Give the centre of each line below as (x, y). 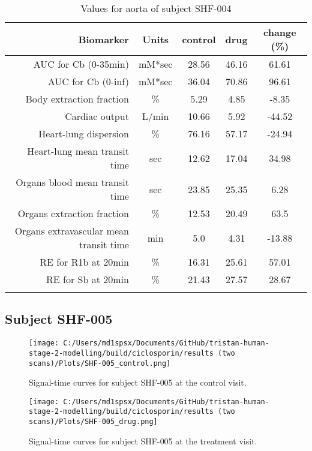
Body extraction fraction (77, 99)
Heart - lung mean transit (78, 151)
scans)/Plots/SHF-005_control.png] (100, 363)
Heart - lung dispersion (84, 133)
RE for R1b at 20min (84, 262)
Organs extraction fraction (73, 213)
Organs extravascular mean (72, 231)
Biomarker (103, 39)
